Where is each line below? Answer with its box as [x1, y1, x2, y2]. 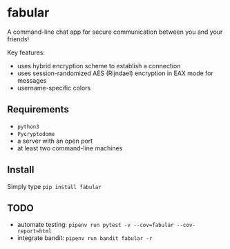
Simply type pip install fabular [7, 182, 102, 190]
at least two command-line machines [17, 143, 123, 152]
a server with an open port [17, 137, 93, 145]
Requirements [7, 103, 69, 115]
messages [17, 76, 47, 84]
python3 [17, 123, 39, 130]
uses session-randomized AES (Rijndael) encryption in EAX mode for [17, 69, 214, 77]
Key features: [7, 48, 45, 57]
